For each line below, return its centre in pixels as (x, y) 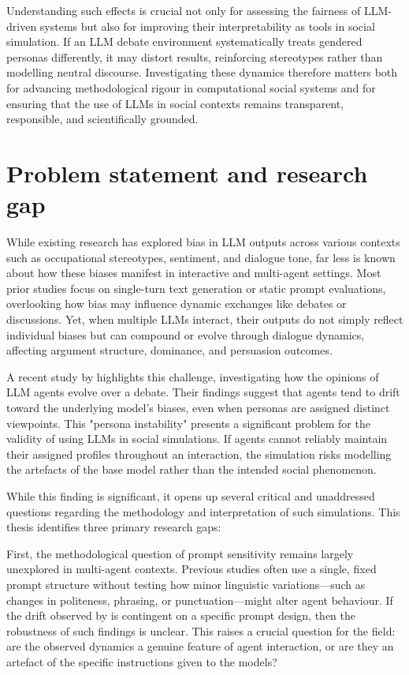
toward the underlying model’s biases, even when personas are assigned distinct (198, 407)
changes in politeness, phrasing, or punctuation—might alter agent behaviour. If (200, 600)
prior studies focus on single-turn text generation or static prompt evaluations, (196, 288)
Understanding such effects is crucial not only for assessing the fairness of (184, 10)
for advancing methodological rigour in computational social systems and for (191, 87)
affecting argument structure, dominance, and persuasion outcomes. (169, 350)
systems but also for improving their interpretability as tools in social (207, 26)
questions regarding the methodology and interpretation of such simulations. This (203, 511)
